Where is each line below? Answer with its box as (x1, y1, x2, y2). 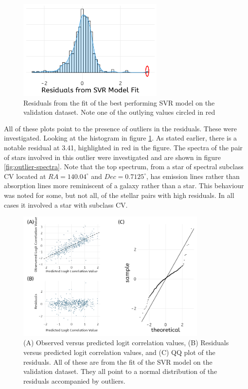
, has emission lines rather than (146, 171, 240, 181)
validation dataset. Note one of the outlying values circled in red (23, 107, 215, 117)
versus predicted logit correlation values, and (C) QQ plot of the (23, 347, 215, 357)
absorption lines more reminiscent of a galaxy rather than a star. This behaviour (4, 180, 244, 191)
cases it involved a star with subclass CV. (4, 199, 128, 210)
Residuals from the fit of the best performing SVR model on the (23, 97, 215, 107)
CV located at (4, 171, 46, 181)
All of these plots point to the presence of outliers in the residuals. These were (4, 123, 237, 133)
